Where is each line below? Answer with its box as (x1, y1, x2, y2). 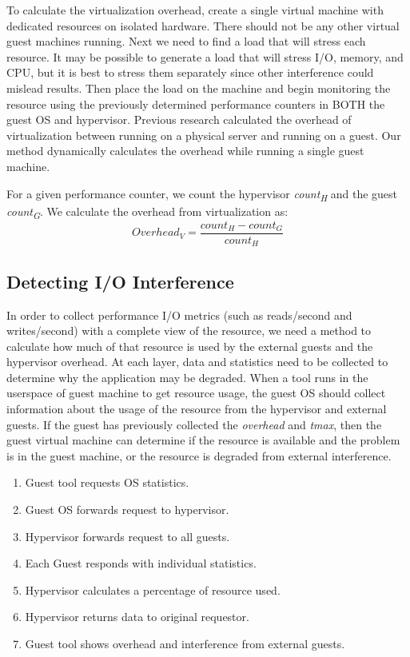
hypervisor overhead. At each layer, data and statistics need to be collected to (6, 353, 388, 370)
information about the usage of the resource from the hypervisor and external (6, 400, 387, 417)
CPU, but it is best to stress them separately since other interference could (6, 64, 374, 81)
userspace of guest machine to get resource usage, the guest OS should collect (6, 384, 386, 401)
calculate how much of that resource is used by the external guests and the (6, 337, 373, 354)
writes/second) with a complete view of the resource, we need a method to (6, 322, 372, 339)
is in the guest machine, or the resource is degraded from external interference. (6, 447, 392, 464)
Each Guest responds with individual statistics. (25, 555, 257, 571)
